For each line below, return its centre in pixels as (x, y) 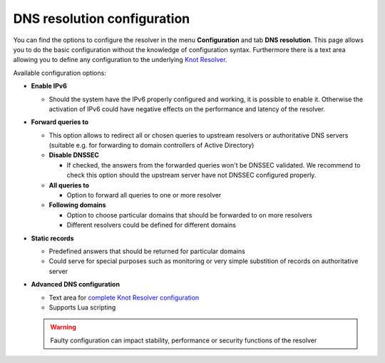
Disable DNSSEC (74, 155)
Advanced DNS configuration (76, 285)
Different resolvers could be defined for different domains (152, 225)
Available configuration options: (60, 73)
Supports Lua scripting (82, 307)
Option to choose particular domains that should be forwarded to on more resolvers (190, 215)
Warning (63, 327)
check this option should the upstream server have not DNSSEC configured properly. (191, 175)
